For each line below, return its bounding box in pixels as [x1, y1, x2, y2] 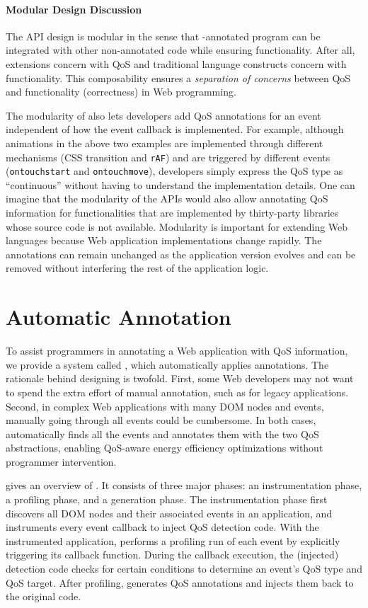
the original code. [6, 589, 81, 604]
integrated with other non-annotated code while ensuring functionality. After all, [6, 42, 355, 57]
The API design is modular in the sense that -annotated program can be [6, 28, 321, 43]
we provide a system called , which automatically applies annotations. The [6, 357, 329, 372]
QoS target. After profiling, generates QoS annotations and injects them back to [6, 575, 354, 590]
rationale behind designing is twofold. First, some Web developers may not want [6, 371, 354, 386]
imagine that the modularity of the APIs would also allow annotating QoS [6, 191, 328, 206]
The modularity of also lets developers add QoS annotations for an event [6, 108, 321, 122]
